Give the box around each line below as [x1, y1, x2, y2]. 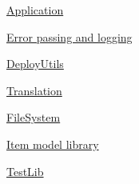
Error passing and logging [6, 28, 133, 45]
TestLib [6, 162, 44, 179]
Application [6, 2, 64, 18]
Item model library [6, 135, 99, 152]
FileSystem [6, 109, 61, 126]
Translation [6, 82, 62, 98]
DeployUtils [6, 55, 64, 72]
